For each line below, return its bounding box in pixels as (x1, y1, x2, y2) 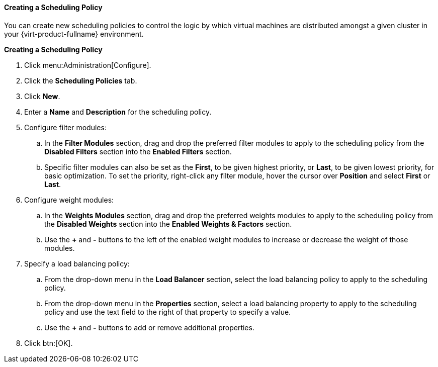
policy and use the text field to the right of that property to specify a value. (44, 307, 291, 316)
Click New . (24, 91, 60, 101)
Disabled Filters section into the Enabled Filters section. (44, 147, 232, 156)
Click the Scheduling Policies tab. (24, 76, 137, 85)
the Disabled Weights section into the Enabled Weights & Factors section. (44, 219, 292, 228)
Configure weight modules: (24, 195, 114, 204)
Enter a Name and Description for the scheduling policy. (24, 107, 212, 116)
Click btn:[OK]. (24, 338, 73, 347)
